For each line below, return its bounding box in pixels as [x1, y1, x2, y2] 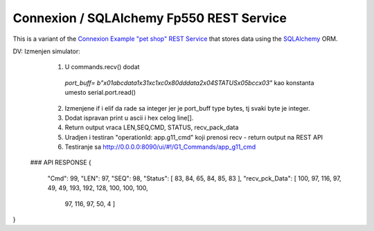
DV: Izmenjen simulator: [12, 47, 81, 55]
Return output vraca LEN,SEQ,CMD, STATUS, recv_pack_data [64, 123, 239, 131]
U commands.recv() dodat [64, 63, 140, 71]
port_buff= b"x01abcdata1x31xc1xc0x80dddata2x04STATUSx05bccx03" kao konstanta [64, 78, 314, 86]
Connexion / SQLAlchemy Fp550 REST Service [12, 10, 287, 26]
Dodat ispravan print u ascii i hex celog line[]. [64, 113, 194, 122]
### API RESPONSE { [30, 158, 91, 167]
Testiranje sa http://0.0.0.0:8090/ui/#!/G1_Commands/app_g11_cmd [64, 142, 256, 151]
